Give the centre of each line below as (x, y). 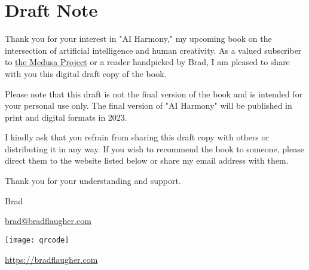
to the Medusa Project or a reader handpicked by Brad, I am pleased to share (147, 62)
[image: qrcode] (37, 240)
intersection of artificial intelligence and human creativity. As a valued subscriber (153, 50)
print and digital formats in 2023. (66, 117)
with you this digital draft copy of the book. (86, 73)
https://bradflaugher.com (51, 259)
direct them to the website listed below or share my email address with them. (147, 160)
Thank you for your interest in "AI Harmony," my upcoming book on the (138, 39)
